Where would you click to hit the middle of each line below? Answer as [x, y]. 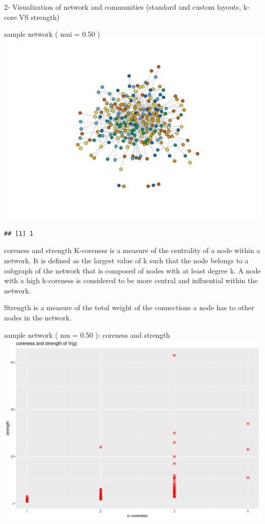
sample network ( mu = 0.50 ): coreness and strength [87, 334]
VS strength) [39, 17]
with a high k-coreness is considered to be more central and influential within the [131, 280]
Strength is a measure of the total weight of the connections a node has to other [129, 307]
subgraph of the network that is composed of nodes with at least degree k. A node [132, 270]
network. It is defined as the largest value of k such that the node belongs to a [126, 260]
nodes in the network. [38, 317]
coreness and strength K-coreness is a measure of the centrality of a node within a [132, 250]
